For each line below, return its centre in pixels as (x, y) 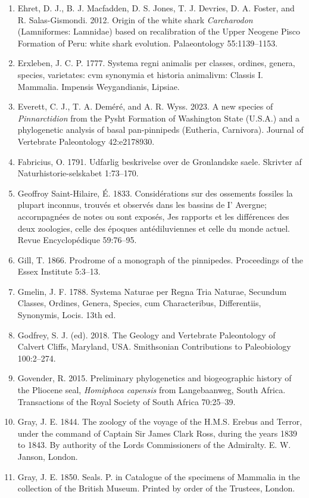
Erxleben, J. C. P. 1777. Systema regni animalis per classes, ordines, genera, (156, 63)
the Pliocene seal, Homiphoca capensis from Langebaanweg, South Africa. (152, 390)
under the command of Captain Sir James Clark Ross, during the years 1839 (157, 433)
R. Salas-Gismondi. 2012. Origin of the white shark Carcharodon (135, 19)
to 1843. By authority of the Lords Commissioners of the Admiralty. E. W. (154, 445)
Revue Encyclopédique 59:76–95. (77, 240)
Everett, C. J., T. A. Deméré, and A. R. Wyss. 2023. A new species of (145, 106)
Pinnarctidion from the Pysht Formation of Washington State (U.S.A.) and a (159, 118)
